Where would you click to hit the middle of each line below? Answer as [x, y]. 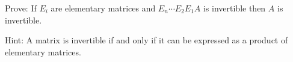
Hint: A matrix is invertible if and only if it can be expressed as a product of [146, 40]
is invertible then [234, 8]
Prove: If [21, 8]
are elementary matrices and [103, 8]
